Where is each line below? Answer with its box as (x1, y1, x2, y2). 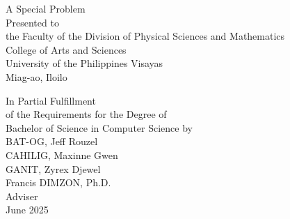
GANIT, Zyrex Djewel (6, 161, 101, 176)
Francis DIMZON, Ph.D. (6, 175, 111, 190)
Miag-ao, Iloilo (6, 69, 67, 84)
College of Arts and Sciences (6, 42, 127, 56)
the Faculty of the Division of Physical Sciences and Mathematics (6, 29, 285, 43)
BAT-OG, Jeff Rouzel (6, 134, 98, 149)
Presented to (6, 15, 59, 29)
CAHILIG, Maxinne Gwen (6, 147, 118, 162)
